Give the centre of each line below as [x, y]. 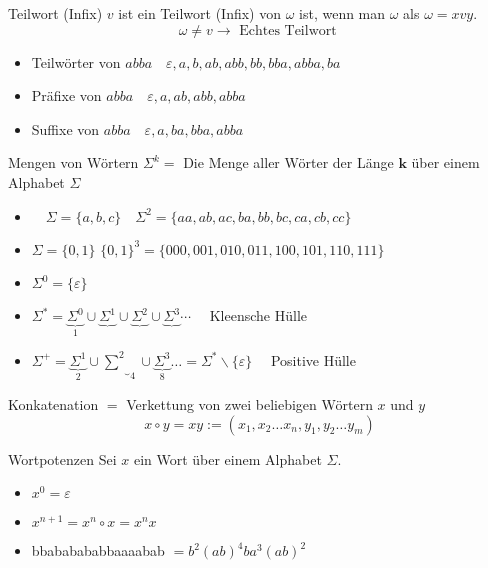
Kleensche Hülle [258, 315]
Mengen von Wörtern [73, 162]
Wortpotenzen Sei [62, 458]
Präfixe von [66, 95]
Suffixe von [65, 128]
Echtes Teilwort [288, 30]
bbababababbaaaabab [98, 550]
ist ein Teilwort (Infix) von [199, 13]
